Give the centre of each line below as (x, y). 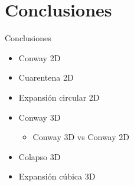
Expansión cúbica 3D (57, 176)
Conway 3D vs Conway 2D (81, 137)
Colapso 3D (40, 156)
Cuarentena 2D (46, 77)
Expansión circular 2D (59, 97)
